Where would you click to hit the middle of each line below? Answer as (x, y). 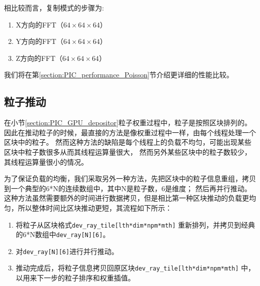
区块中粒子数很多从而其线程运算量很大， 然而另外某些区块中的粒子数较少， (128, 151)
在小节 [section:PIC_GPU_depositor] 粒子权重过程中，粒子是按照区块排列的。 (128, 123)
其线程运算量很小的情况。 (46, 161)
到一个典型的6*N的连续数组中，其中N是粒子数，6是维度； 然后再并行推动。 (128, 188)
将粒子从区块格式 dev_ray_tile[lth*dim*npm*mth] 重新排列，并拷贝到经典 (135, 224)
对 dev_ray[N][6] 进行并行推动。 (67, 251)
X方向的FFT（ (39, 24)
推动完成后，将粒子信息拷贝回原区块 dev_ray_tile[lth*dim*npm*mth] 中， (135, 268)
